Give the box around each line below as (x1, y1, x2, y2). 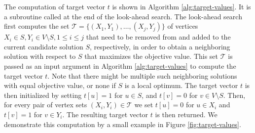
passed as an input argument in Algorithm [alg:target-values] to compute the (4, 60, 236, 71)
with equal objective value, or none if (4, 80, 116, 90)
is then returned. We (155, 109, 218, 119)
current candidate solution (4, 41, 83, 51)
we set (134, 99, 153, 110)
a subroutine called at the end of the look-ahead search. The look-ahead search (4, 11, 242, 21)
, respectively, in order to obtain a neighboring (90, 41, 230, 51)
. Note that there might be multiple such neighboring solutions (47, 70, 237, 81)
